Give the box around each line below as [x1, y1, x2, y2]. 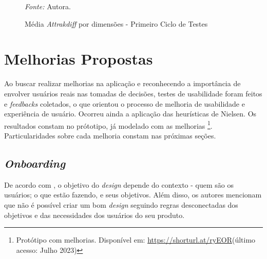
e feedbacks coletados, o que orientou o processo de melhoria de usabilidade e [4, 98, 245, 109]
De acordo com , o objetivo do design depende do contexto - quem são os [4, 179, 234, 190]
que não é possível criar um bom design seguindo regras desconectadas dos [4, 199, 238, 210]
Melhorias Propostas [4, 48, 153, 69]
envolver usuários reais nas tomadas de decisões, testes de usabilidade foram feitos [4, 88, 262, 98]
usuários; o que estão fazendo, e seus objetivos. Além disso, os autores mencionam [4, 189, 262, 200]
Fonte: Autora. [25, 1, 71, 11]
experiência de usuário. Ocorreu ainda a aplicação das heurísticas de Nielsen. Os [4, 108, 257, 119]
